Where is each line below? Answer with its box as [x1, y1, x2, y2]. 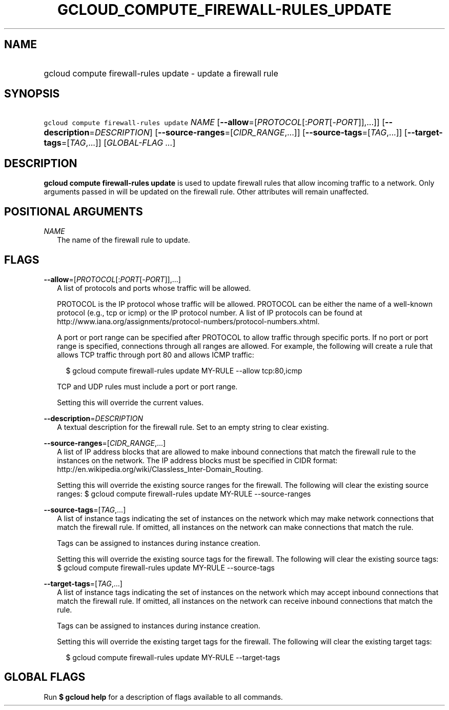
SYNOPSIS [4, 87, 60, 101]
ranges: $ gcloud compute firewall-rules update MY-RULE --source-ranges [57, 489, 311, 498]
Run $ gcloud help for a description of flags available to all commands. [44, 692, 283, 701]
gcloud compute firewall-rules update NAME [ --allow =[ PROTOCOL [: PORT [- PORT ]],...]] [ [44, 117, 385, 128]
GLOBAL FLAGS [4, 670, 86, 684]
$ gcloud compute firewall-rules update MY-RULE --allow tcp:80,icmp [66, 366, 302, 375]
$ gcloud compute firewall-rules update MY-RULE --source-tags [57, 563, 275, 572]
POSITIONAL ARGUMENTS [4, 205, 143, 218]
